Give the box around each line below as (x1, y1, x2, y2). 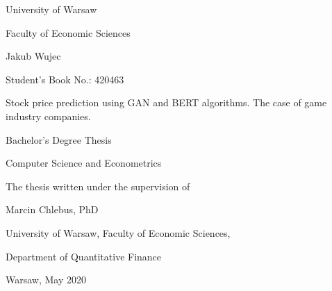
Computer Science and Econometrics (6, 156, 162, 170)
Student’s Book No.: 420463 (6, 72, 124, 86)
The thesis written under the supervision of (6, 178, 190, 193)
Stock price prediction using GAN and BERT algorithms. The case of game (6, 95, 327, 110)
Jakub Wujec (6, 49, 61, 63)
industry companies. (6, 108, 91, 123)
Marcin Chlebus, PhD (6, 202, 99, 217)
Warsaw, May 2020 (6, 272, 87, 287)
